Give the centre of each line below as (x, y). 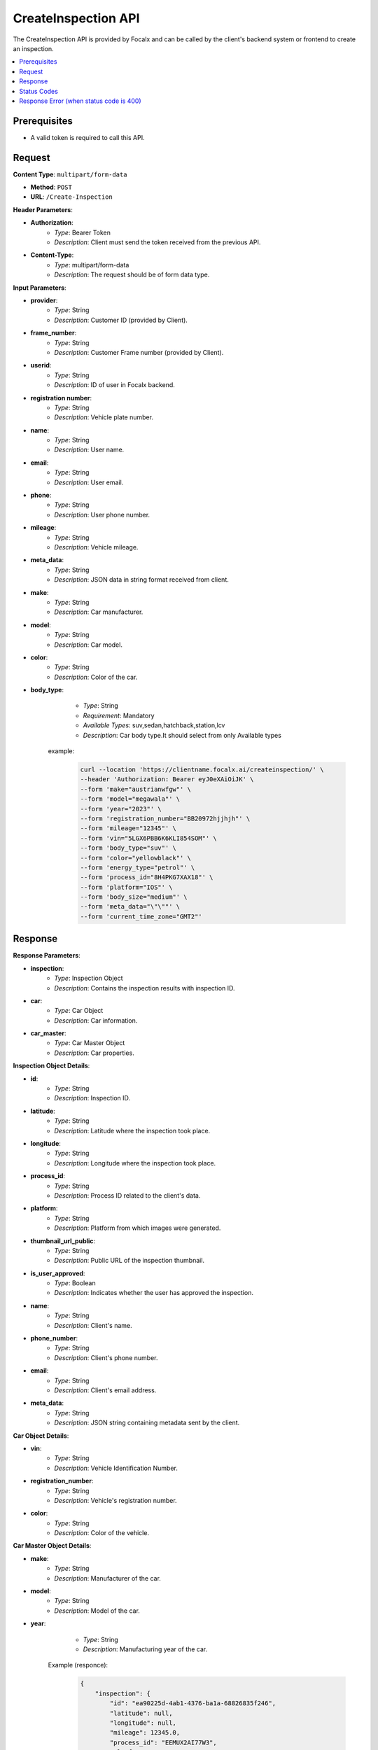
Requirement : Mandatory (119, 715)
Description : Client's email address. (105, 1390)
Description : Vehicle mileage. (96, 547)
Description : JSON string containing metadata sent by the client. (147, 1423)
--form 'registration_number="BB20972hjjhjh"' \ (165, 818)
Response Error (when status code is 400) (80, 101)
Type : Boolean (75, 1283)
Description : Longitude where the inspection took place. (135, 1163)
